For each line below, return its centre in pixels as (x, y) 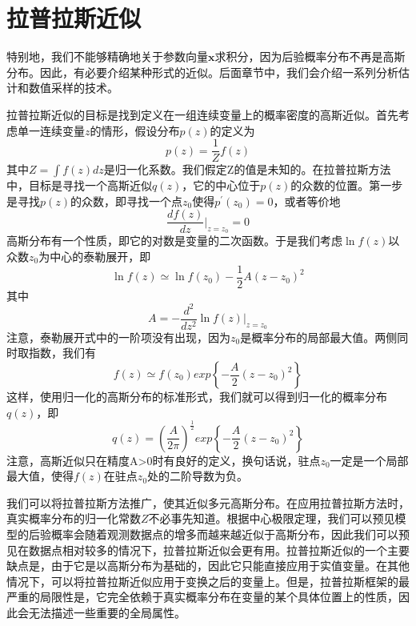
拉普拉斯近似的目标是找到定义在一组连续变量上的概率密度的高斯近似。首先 (202, 114)
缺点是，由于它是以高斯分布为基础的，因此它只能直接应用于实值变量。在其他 (208, 566)
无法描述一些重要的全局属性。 (107, 612)
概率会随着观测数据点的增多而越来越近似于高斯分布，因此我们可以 (224, 534)
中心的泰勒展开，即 (100, 256)
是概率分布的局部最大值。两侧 (319, 337)
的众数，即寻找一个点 (127, 201)
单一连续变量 (51, 130)
